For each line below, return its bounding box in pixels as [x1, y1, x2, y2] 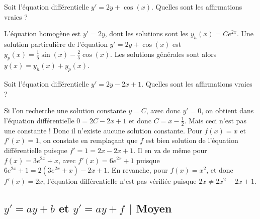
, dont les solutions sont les [105, 28, 189, 39]
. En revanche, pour [107, 165, 168, 175]
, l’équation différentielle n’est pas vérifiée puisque [43, 176, 197, 186]
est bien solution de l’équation [145, 135, 238, 145]
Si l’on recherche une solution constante [4, 105, 126, 116]
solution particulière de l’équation [4, 38, 108, 49]
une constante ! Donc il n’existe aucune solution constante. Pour [4, 125, 202, 135]
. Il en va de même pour [133, 144, 207, 155]
